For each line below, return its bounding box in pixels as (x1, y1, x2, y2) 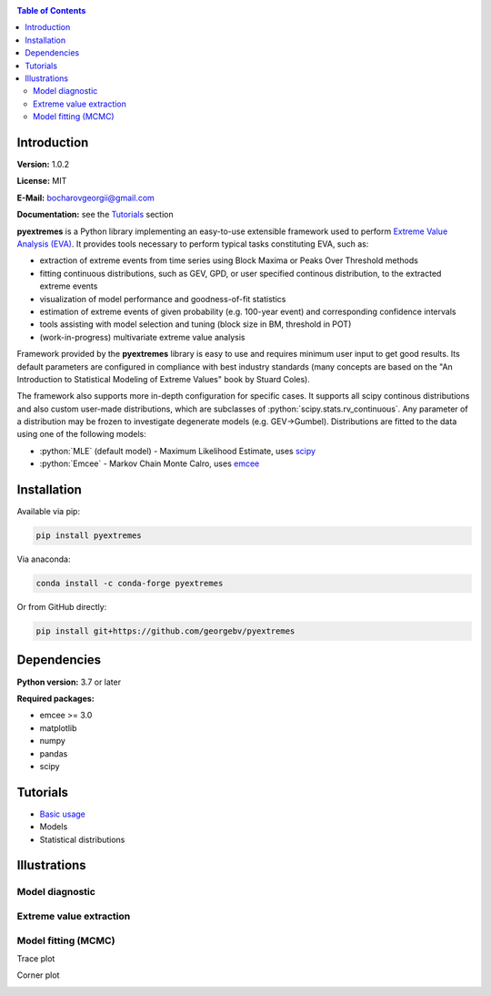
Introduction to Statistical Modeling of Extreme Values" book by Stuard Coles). (16, 373, 311, 384)
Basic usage (39, 808, 86, 819)
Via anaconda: (16, 554, 71, 564)
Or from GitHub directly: (16, 602, 107, 613)
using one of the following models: (16, 429, 147, 440)
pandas (39, 747, 68, 759)
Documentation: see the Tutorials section (16, 209, 174, 220)
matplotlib (39, 722, 77, 733)
